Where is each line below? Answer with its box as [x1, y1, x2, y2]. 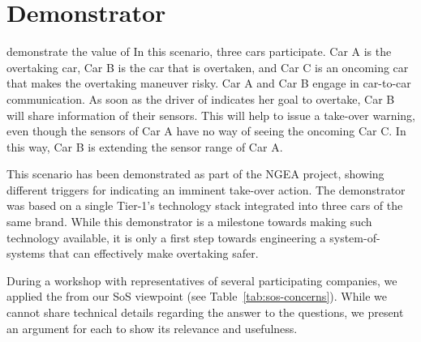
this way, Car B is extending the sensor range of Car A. [6, 138, 283, 155]
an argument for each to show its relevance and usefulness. [6, 319, 298, 336]
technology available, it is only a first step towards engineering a [6, 229, 326, 246]
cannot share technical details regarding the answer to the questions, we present [6, 304, 404, 321]
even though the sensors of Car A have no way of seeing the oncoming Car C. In [6, 122, 406, 139]
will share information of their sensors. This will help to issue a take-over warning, [6, 106, 415, 123]
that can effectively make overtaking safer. [48, 245, 259, 262]
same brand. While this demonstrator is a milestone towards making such [6, 213, 372, 230]
